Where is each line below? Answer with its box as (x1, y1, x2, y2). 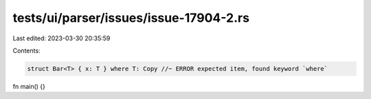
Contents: (12, 46, 41, 55)
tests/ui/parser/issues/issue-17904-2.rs (12, 10, 250, 25)
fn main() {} (12, 82, 46, 90)
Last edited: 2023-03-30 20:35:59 (12, 34, 111, 42)
